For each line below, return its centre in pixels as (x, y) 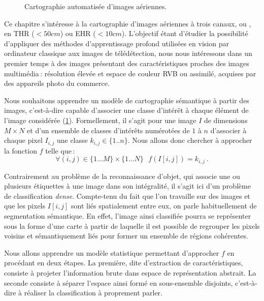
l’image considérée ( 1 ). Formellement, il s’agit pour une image (100, 120)
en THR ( (19, 33)
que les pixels (25, 206)
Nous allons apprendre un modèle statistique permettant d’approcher (112, 252)
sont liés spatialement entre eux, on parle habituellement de (164, 206)
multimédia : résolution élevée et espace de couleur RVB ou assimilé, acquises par (130, 73)
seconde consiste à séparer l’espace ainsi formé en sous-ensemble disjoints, (119, 282)
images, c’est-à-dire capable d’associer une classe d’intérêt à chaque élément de (126, 110)
